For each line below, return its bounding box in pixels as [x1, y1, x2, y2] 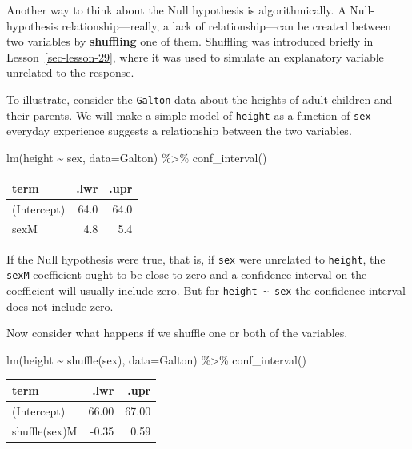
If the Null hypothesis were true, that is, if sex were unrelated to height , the [6, 250, 386, 267]
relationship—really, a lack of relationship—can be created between [61, 17, 392, 34]
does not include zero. [6, 297, 114, 314]
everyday [6, 122, 50, 139]
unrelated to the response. [6, 64, 134, 81]
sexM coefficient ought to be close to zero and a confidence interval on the [6, 266, 367, 283]
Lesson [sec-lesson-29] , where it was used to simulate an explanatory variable [6, 48, 384, 65]
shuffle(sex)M [12, 422, 78, 439]
